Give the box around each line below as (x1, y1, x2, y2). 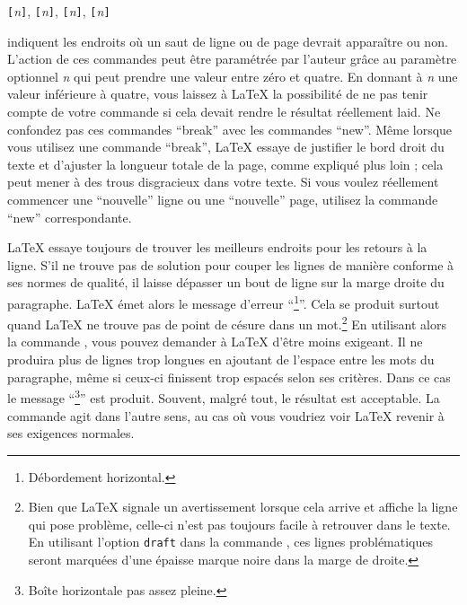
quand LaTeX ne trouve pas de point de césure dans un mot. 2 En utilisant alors (7, 312, 446, 333)
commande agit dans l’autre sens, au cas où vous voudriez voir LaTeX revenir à (7, 406, 445, 425)
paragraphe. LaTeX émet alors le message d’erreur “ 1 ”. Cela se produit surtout (7, 291, 440, 312)
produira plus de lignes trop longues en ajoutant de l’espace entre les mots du (7, 350, 435, 369)
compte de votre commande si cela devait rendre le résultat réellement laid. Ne (7, 102, 441, 121)
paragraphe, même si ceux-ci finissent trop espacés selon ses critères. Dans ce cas (7, 367, 451, 386)
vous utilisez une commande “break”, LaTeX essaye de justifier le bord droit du (7, 137, 445, 156)
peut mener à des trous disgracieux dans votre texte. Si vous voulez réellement (7, 172, 439, 191)
